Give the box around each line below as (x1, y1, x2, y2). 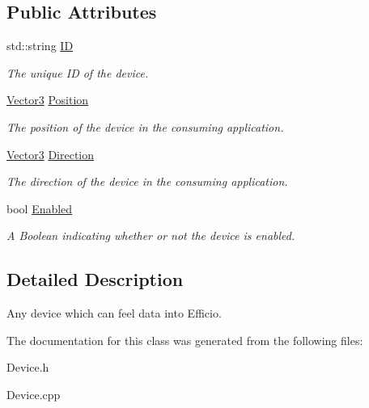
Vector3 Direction (6, 145, 95, 162)
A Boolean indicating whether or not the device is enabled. (6, 227, 295, 244)
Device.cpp (6, 385, 61, 402)
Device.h (6, 359, 49, 376)
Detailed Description (6, 267, 184, 292)
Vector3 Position (6, 91, 89, 108)
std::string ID (6, 37, 74, 54)
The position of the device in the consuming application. (6, 118, 284, 135)
